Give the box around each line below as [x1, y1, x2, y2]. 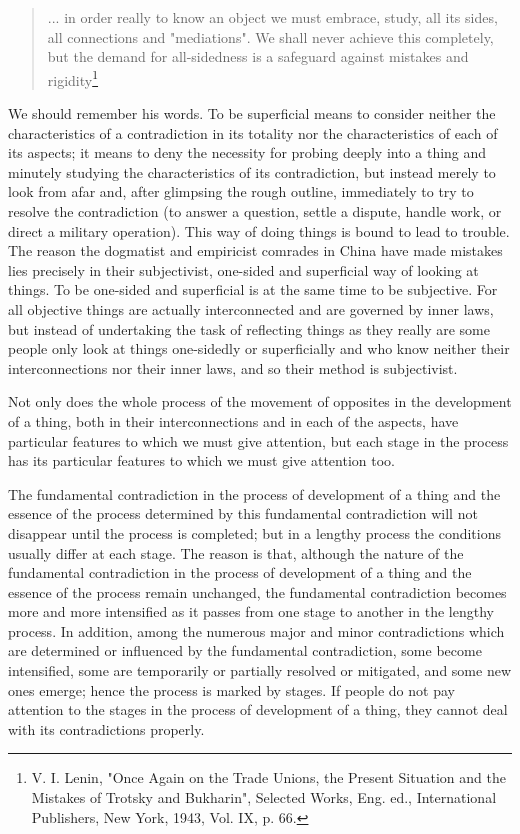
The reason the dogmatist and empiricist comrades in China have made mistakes [8, 240, 503, 261]
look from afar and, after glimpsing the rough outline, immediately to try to [8, 181, 474, 202]
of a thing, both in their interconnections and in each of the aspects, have [8, 410, 459, 431]
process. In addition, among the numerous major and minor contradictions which [8, 620, 505, 641]
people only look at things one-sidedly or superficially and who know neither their [8, 338, 510, 359]
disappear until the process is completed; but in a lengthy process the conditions [8, 522, 501, 543]
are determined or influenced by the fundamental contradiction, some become [8, 640, 482, 661]
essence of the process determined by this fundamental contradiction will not [8, 503, 478, 524]
